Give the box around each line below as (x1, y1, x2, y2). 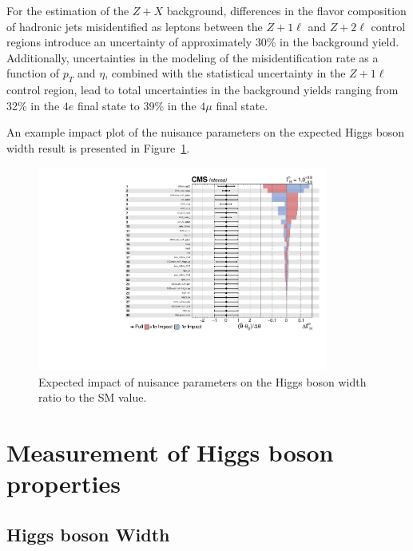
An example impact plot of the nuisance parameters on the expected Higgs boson (6, 124, 405, 141)
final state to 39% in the (77, 97, 197, 113)
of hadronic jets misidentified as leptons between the (6, 18, 263, 34)
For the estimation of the (6, 2, 129, 18)
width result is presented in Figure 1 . (6, 139, 190, 156)
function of (6, 65, 60, 81)
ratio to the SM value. (38, 389, 147, 406)
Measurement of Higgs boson (6, 436, 334, 469)
